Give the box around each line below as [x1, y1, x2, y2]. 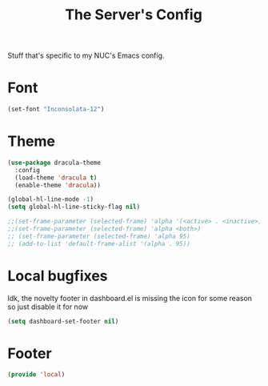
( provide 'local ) [7, 371, 66, 379]
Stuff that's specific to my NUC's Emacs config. [7, 50, 165, 61]
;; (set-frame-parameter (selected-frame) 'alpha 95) [7, 232, 191, 240]
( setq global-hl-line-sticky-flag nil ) [7, 203, 141, 211]
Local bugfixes [7, 267, 109, 285]
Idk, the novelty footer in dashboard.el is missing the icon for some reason [7, 293, 253, 303]
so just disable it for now [7, 302, 89, 312]
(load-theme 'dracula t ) [14, 174, 98, 182]
